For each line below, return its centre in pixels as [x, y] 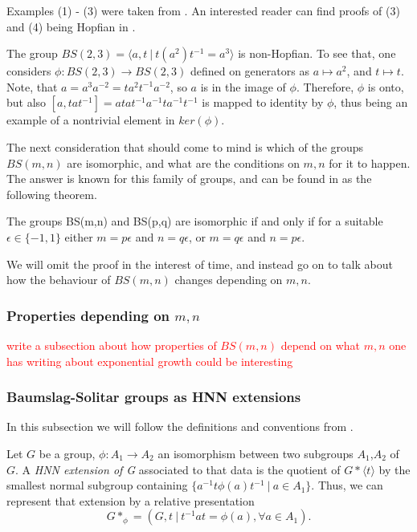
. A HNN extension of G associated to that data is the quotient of [178, 469]
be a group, [67, 453]
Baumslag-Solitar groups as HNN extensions [154, 397]
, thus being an [371, 102]
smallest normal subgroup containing [97, 485]
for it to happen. [370, 162]
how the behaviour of [59, 280]
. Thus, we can [347, 485]
